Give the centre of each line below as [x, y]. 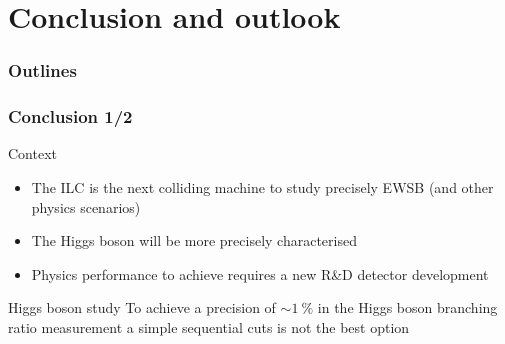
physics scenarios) [86, 206]
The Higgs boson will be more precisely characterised [194, 240]
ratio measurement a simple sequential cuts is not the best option [209, 327]
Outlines [42, 70]
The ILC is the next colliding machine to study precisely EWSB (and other [262, 187]
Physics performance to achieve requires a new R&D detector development [260, 273]
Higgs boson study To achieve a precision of [142, 307]
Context [32, 153]
